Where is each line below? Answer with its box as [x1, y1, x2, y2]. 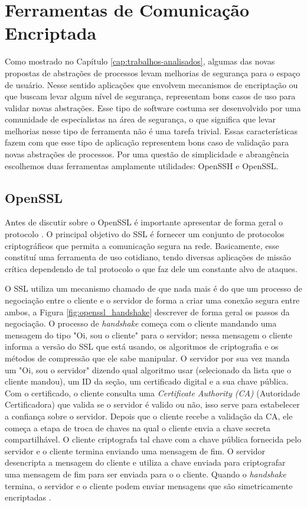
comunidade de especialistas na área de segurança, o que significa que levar [5, 113, 276, 125]
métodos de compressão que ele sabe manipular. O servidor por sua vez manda [5, 351, 290, 364]
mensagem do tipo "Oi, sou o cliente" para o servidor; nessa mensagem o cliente [5, 328, 292, 341]
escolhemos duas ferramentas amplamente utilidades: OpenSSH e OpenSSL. [5, 159, 279, 172]
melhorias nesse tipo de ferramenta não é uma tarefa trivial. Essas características [5, 124, 298, 137]
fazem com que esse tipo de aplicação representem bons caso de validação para [5, 136, 289, 148]
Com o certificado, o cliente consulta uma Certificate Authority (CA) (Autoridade [5, 386, 301, 399]
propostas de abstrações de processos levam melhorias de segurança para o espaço [5, 66, 301, 79]
